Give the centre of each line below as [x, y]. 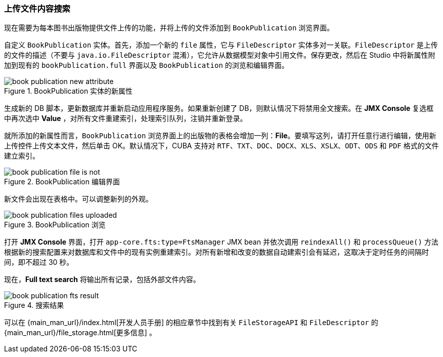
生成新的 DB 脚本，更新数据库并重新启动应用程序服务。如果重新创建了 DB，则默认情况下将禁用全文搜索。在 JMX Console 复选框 [219, 108]
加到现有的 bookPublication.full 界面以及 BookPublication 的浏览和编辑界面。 [146, 65]
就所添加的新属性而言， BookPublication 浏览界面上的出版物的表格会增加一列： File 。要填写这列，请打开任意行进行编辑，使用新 [220, 136]
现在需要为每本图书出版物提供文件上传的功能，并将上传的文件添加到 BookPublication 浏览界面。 [169, 28]
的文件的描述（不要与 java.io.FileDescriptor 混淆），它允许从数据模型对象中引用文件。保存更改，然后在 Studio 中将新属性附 [220, 55]
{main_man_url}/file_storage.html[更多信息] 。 [80, 333]
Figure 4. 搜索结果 [34, 305]
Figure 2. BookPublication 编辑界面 [62, 182]
